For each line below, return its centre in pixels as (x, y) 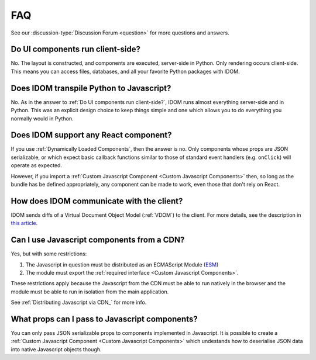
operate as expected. (37, 165)
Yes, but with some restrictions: (49, 254)
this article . (24, 223)
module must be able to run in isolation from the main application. (90, 292)
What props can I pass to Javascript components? (104, 319)
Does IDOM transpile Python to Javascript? (91, 88)
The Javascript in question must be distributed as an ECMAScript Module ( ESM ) (122, 264)
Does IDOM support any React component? (91, 135)
